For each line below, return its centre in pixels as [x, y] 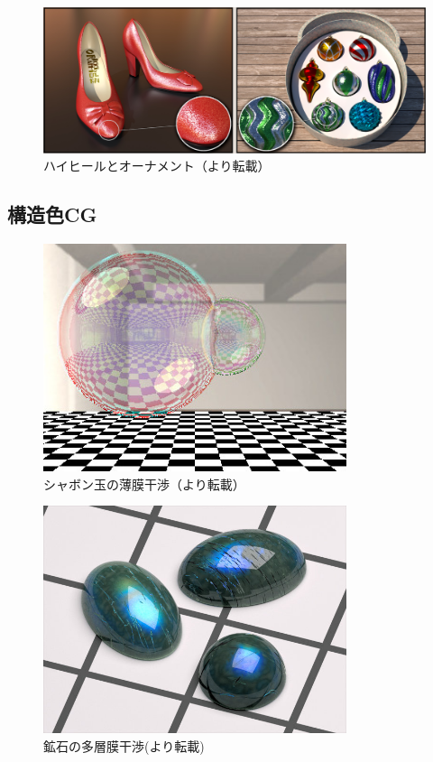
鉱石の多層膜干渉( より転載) [124, 746]
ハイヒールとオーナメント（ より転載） [157, 166]
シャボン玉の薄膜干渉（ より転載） [144, 483]
